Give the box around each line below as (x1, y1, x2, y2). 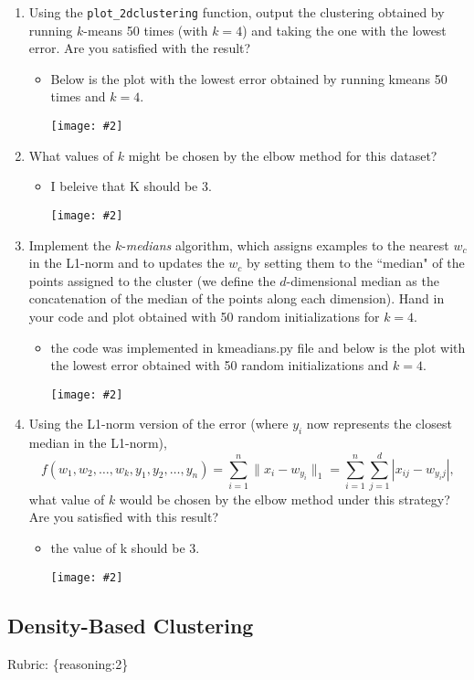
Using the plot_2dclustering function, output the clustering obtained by (28, 3, 445, 21)
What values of (28, 145, 114, 165)
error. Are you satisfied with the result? (28, 38, 251, 58)
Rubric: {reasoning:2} (7, 653, 129, 673)
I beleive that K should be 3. (50, 176, 212, 196)
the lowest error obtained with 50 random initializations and (50, 356, 389, 375)
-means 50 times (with (83, 20, 208, 39)
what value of (28, 489, 105, 508)
